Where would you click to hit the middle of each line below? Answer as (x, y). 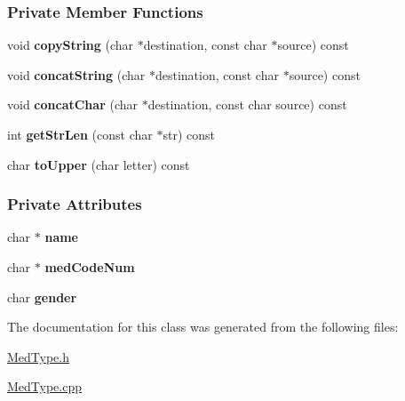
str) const (189, 134)
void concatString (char (76, 74)
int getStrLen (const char (80, 134)
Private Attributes (75, 204)
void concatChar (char (72, 104)
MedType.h (39, 356)
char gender (42, 297)
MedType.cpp (45, 386)
